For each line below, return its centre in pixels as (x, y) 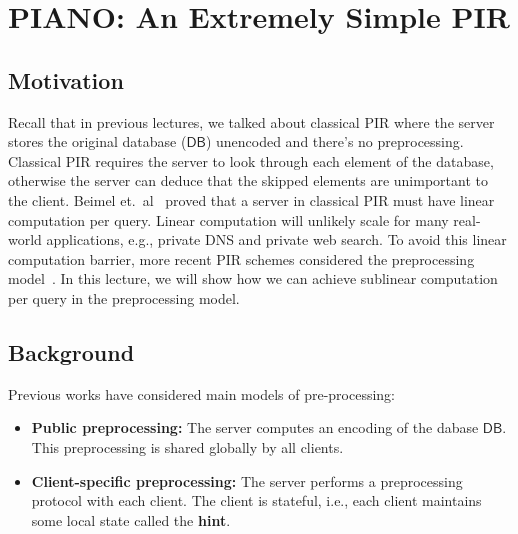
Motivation (66, 79)
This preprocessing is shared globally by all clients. (187, 446)
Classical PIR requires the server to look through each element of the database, (251, 160)
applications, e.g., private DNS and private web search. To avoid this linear (276, 239)
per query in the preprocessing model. (124, 297)
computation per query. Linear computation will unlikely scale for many (228, 219)
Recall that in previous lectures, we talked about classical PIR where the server (251, 121)
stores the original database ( (97, 141)
